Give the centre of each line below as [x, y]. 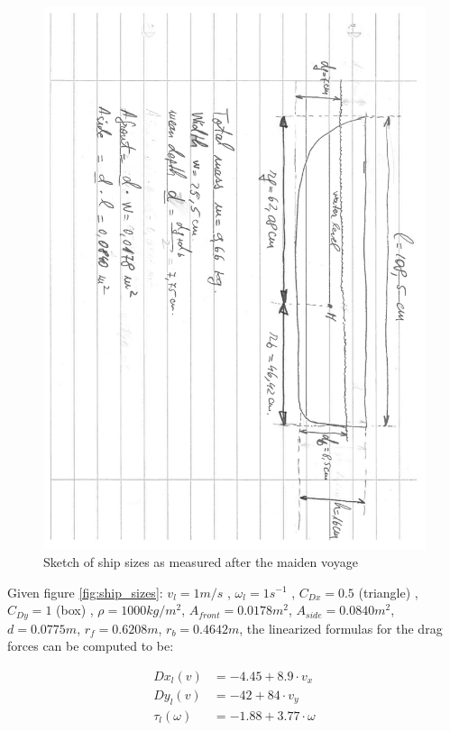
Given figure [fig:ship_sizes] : [85, 592]
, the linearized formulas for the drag [341, 628]
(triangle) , [388, 592]
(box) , [75, 610]
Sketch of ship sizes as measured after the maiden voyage [201, 561]
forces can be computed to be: [91, 646]
